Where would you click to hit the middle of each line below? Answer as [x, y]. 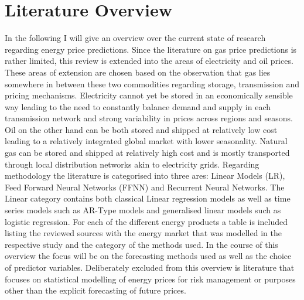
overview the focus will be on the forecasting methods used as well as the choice [148, 256]
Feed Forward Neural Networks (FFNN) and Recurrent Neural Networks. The [145, 187]
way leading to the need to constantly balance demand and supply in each [138, 106]
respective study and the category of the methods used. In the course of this [141, 244]
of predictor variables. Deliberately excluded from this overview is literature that [150, 267]
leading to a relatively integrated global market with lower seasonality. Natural [146, 141]
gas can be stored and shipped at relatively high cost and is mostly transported [147, 153]
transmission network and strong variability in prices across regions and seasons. [149, 118]
